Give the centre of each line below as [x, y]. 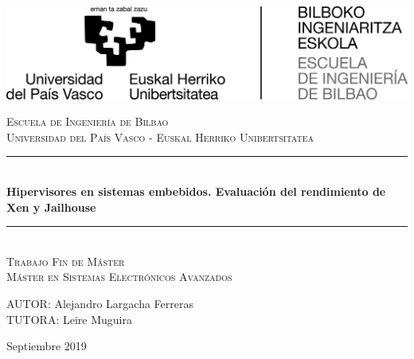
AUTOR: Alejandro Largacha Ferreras [100, 303]
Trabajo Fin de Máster [66, 261]
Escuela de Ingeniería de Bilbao [88, 121]
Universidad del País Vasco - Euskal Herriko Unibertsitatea [160, 137]
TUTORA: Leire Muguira [69, 319]
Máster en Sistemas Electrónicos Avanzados [119, 277]
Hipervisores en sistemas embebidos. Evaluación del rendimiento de [196, 191]
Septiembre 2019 [47, 346]
